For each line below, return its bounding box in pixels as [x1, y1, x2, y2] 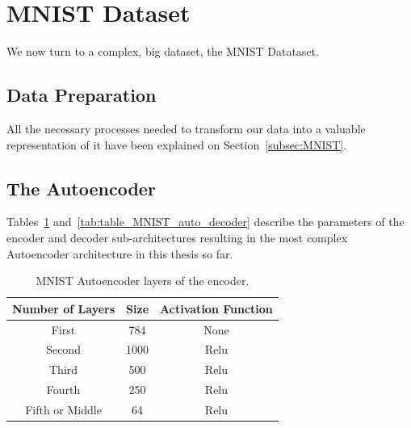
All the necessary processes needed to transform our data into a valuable [6, 120, 366, 136]
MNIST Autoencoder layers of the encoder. [36, 272, 250, 289]
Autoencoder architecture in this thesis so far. [6, 245, 233, 262]
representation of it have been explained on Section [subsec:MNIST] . [6, 136, 347, 153]
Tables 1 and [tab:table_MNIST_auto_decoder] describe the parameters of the [6, 213, 405, 230]
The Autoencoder [6, 175, 156, 200]
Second [46, 341, 81, 358]
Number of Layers [12, 300, 115, 317]
